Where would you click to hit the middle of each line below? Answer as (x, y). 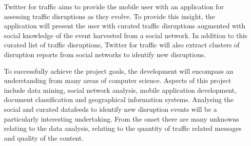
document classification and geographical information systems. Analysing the (119, 99)
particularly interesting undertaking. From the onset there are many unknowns (122, 118)
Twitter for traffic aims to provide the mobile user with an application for (114, 6)
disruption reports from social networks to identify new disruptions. (105, 54)
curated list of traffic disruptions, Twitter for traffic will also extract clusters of (122, 45)
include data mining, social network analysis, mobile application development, (120, 90)
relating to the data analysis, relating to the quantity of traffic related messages (123, 128)
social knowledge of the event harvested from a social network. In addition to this (126, 35)
